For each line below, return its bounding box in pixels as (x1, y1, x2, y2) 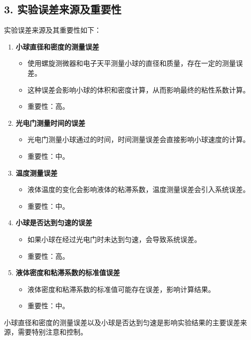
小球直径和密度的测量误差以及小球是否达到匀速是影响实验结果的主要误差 (4, 317, 240, 327)
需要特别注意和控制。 (17, 327, 87, 337)
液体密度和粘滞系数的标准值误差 (15, 267, 120, 278)
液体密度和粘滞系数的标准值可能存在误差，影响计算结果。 (27, 284, 215, 294)
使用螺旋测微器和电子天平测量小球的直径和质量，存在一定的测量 (27, 58, 236, 68)
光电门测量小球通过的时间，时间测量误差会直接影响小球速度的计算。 (27, 134, 250, 145)
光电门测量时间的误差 (15, 117, 85, 128)
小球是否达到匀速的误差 (15, 217, 92, 228)
